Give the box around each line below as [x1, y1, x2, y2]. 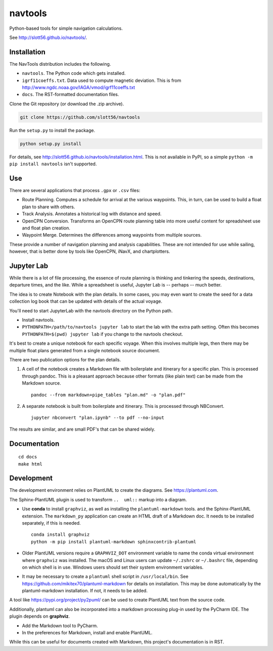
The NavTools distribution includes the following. [9, 61, 111, 67]
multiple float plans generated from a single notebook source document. [9, 347, 160, 353]
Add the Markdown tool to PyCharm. [22, 622, 98, 629]
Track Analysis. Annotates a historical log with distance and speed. [22, 211, 162, 217]
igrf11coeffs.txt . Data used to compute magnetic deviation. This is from [22, 77, 181, 83]
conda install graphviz [31, 532, 90, 538]
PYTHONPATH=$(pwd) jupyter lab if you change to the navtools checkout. [22, 331, 183, 337]
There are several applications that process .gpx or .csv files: [9, 188, 141, 194]
